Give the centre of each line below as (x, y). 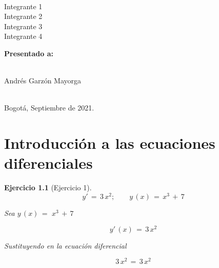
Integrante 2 (23, 16)
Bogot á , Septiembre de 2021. (49, 108)
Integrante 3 (23, 26)
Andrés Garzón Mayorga (43, 81)
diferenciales (48, 163)
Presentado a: (29, 53)
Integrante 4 (23, 36)
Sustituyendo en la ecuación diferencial (65, 245)
